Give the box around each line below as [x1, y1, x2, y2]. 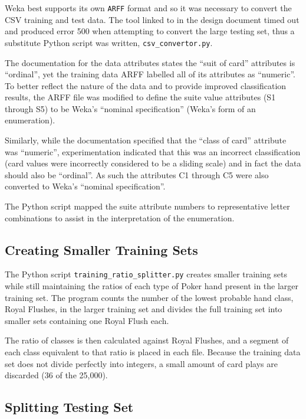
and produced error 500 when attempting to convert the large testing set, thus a [5, 25, 295, 37]
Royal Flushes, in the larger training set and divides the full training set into [5, 303, 282, 315]
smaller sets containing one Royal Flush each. [5, 314, 169, 326]
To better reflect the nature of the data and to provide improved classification [5, 79, 287, 91]
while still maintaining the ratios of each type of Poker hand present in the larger [5, 280, 299, 292]
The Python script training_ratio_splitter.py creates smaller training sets [5, 268, 287, 280]
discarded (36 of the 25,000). [5, 369, 108, 381]
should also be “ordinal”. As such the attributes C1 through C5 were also [5, 168, 269, 181]
